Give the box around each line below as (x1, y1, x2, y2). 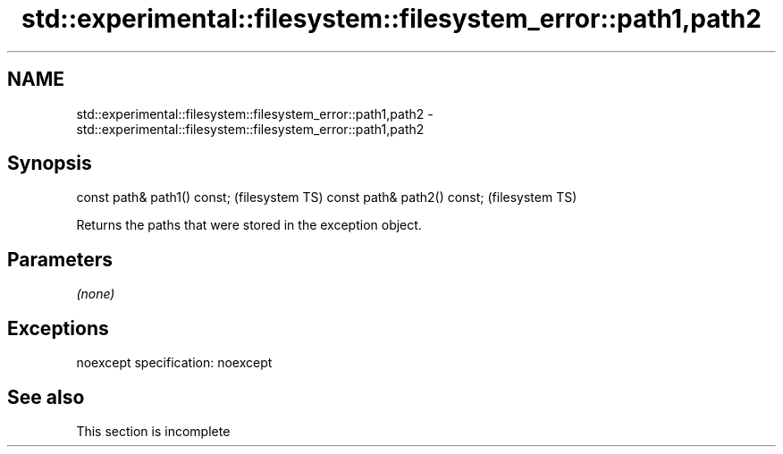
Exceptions (7, 316, 109, 340)
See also (7, 385, 85, 408)
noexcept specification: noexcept (76, 355, 273, 371)
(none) (76, 286, 115, 302)
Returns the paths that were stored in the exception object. (76, 217, 422, 233)
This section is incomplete (76, 423, 231, 439)
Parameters (7, 248, 113, 271)
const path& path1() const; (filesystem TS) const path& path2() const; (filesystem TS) (76, 189, 577, 206)
